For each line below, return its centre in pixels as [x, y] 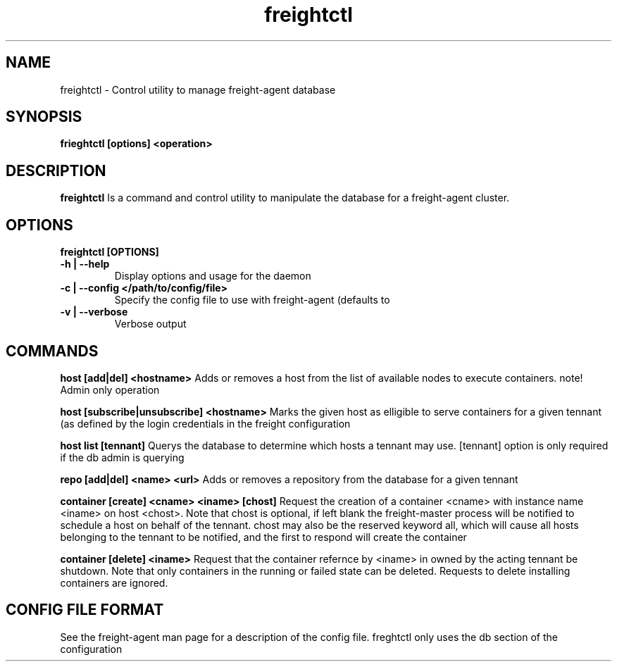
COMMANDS [52, 351]
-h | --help [85, 264]
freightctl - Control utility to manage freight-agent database [198, 89]
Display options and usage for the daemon [213, 276]
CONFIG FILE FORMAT [85, 610]
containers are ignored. [114, 582]
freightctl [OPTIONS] [110, 252]
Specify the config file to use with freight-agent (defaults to [252, 300]
